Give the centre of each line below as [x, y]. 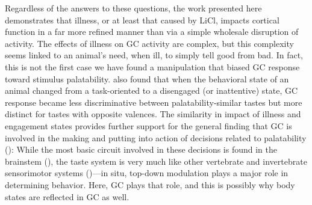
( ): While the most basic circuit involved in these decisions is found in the [141, 149]
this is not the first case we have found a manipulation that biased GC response [152, 66]
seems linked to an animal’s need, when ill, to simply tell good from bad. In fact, [154, 55]
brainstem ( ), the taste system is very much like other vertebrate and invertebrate [156, 161]
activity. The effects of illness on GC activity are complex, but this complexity [149, 43]
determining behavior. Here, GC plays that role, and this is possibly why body [150, 184]
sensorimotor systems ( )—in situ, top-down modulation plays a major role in [147, 173]
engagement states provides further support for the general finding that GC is [148, 125]
